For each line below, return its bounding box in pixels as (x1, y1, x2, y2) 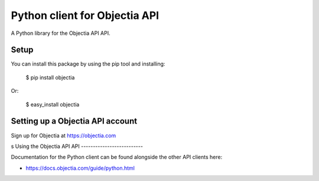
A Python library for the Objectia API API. (11, 30, 110, 37)
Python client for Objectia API (11, 9, 159, 22)
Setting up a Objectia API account (11, 116, 138, 127)
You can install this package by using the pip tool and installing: (11, 60, 165, 67)
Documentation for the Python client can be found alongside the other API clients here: (11, 154, 223, 161)
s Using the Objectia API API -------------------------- (11, 143, 143, 150)
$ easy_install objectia (25, 101, 80, 108)
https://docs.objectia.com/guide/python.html (25, 164, 135, 172)
